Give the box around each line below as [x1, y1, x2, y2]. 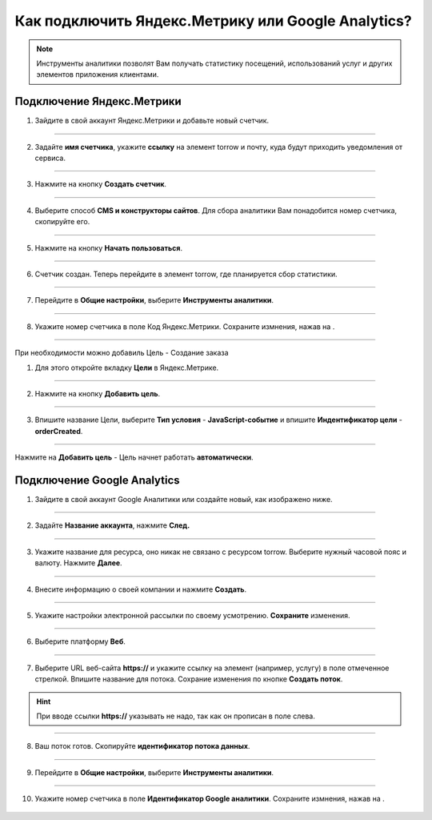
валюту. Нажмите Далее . [34, 558, 123, 568]
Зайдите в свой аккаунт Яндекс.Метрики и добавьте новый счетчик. [34, 116, 270, 126]
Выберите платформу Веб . [34, 637, 126, 646]
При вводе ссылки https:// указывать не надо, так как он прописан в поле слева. [36, 711, 315, 721]
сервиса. [34, 153, 66, 163]
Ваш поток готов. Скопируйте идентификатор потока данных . [34, 742, 250, 751]
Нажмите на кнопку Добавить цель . [34, 388, 160, 398]
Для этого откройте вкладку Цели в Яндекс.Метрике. [34, 363, 219, 372]
